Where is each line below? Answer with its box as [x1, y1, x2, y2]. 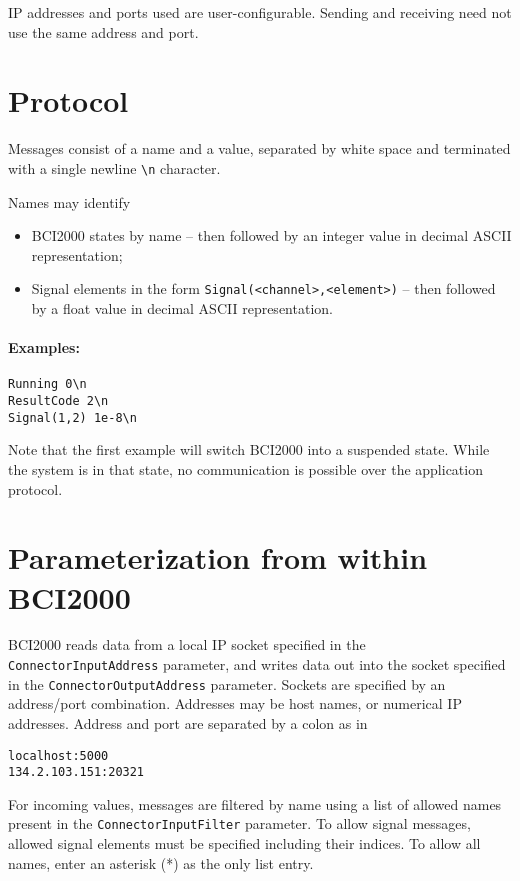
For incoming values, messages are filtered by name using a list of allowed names [8, 793, 502, 814]
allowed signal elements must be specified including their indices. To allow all [8, 833, 481, 854]
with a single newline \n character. [8, 157, 221, 178]
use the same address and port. [8, 21, 199, 42]
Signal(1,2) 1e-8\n [8, 410, 137, 425]
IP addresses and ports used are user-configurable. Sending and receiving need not [8, 2, 512, 22]
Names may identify [8, 191, 131, 212]
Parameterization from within [8, 537, 428, 578]
